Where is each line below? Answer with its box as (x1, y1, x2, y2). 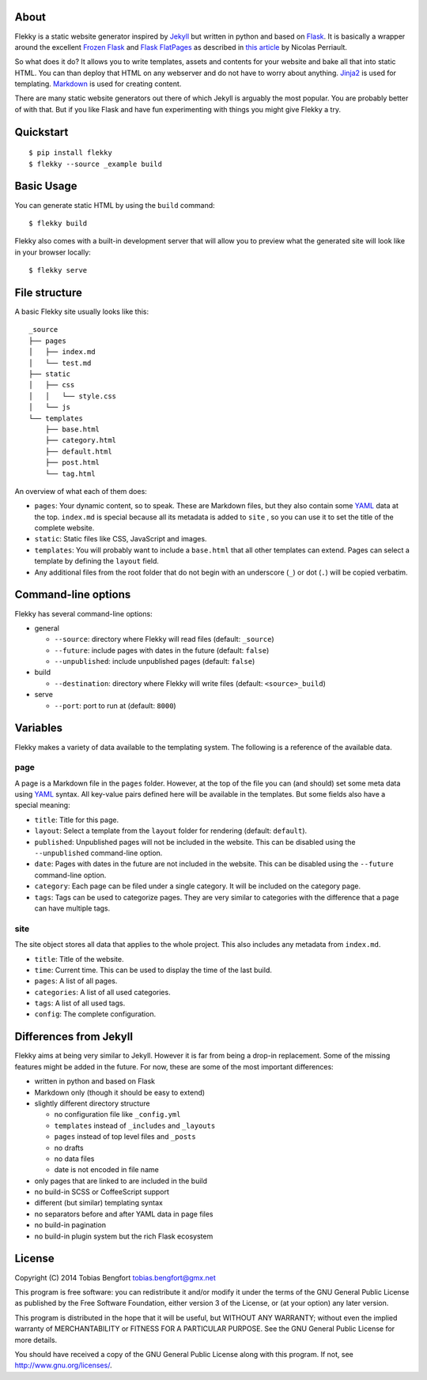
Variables (14, 722, 63, 735)
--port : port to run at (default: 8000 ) (54, 700, 177, 711)
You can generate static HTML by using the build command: (14, 200, 215, 209)
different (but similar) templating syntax (34, 1198, 164, 1208)
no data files (54, 1154, 95, 1163)
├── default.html (44, 447, 112, 456)
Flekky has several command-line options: (14, 609, 153, 618)
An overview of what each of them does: (14, 486, 148, 496)
